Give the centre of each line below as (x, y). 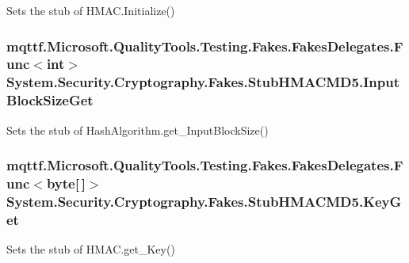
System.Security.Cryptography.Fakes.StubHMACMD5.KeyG (204, 201)
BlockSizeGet (50, 100)
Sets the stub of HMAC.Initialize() (91, 10)
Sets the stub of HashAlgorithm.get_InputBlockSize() (138, 130)
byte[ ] (66, 183)
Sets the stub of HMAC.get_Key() (91, 249)
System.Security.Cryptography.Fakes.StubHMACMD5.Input (203, 82)
